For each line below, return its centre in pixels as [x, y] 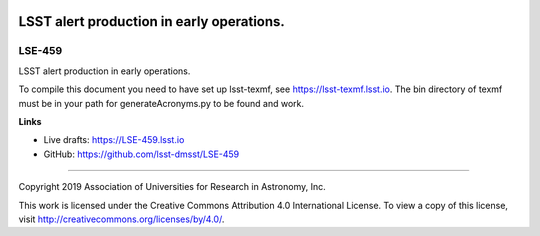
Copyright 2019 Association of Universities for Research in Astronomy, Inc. [172, 187]
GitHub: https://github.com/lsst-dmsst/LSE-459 [141, 154]
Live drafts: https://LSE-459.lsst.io [114, 140]
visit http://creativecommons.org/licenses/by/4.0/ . [121, 219]
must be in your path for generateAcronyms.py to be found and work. [161, 103]
